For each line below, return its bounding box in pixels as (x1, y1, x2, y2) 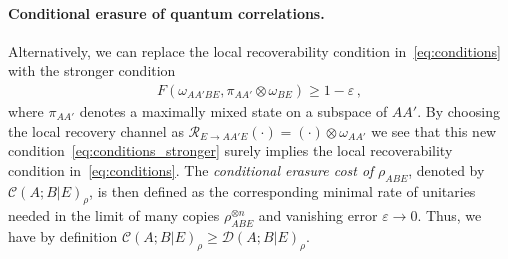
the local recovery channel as (8, 120, 184, 141)
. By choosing (417, 101, 500, 122)
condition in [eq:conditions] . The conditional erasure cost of (8, 159, 374, 180)
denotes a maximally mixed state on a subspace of (79, 101, 388, 122)
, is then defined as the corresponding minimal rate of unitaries (89, 180, 476, 201)
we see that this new (371, 120, 497, 141)
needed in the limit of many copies (8, 205, 220, 226)
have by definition (8, 226, 118, 247)
